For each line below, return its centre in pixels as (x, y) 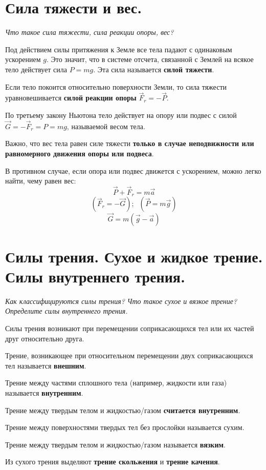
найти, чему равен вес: (41, 181)
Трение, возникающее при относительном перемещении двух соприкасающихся (129, 355)
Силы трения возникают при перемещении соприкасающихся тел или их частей (130, 328)
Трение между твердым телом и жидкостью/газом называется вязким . (115, 444)
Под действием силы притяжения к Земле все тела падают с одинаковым (119, 49)
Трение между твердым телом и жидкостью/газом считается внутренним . (123, 410)
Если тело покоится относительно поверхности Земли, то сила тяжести (116, 86)
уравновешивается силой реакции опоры (71, 98)
